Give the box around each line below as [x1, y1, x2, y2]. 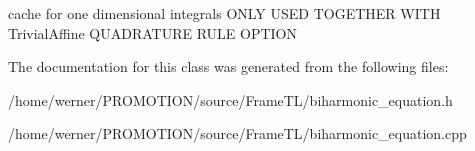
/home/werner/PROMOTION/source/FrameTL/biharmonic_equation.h [8, 89, 453, 110]
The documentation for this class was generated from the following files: [8, 56, 449, 77]
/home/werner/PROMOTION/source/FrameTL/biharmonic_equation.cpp [8, 123, 467, 144]
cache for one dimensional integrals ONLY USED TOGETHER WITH [8, 3, 441, 23]
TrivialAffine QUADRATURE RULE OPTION [8, 22, 298, 43]
